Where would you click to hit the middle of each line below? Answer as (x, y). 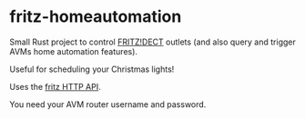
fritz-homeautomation (96, 17)
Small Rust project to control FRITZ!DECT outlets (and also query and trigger (152, 42)
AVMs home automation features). (74, 51)
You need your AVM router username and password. (108, 104)
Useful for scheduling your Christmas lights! (92, 69)
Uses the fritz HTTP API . (56, 86)
